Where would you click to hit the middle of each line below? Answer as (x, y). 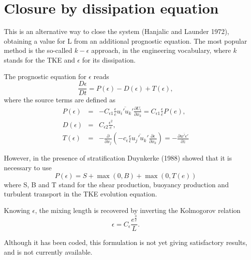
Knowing (17, 210)
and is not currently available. (48, 252)
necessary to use (28, 167)
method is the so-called (38, 50)
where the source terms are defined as (60, 100)
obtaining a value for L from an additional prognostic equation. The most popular (125, 41)
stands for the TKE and (40, 59)
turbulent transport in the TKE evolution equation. (81, 194)
